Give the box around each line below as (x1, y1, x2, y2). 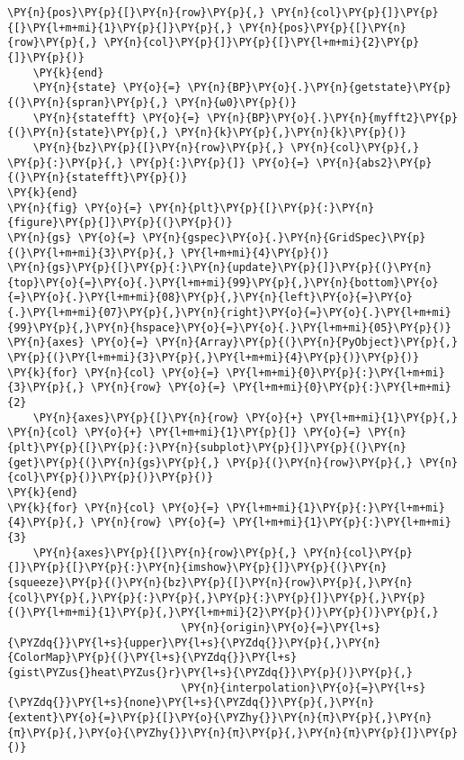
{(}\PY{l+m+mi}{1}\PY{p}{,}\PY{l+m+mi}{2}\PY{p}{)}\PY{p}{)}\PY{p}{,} (7, 606, 439, 620)
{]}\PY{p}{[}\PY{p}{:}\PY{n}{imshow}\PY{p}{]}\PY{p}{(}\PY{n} (7, 561, 388, 575)
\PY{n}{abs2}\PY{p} (316, 156, 433, 169)
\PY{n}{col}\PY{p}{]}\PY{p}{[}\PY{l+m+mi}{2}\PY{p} (103, 36, 420, 50)
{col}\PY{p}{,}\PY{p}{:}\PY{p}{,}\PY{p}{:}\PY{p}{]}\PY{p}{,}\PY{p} (7, 591, 426, 604)
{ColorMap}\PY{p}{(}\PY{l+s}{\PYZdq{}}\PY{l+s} (7, 651, 298, 665)
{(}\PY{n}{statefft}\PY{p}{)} (7, 171, 188, 185)
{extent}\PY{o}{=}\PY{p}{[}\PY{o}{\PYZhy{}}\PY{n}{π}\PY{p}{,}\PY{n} (7, 710, 433, 724)
